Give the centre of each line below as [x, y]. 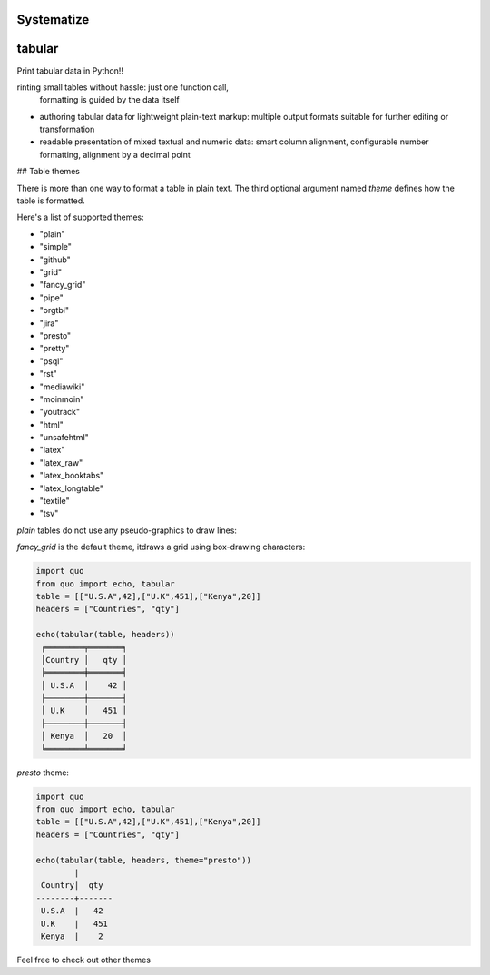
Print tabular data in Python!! [70, 70]
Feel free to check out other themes [84, 960]
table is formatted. [51, 201]
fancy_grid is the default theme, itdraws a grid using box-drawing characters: [161, 547]
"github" [55, 260]
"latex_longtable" [72, 488]
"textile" [54, 501]
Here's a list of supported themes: [80, 217]
